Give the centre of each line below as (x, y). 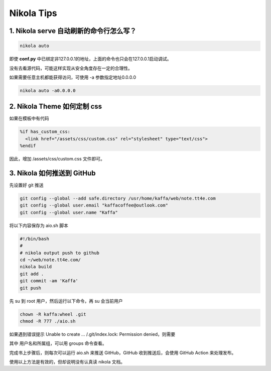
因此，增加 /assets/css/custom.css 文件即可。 (57, 159)
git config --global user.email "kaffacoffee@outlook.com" (94, 205)
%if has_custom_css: (45, 132)
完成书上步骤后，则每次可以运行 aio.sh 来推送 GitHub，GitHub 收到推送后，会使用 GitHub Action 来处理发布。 (123, 352)
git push (31, 288)
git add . (32, 274)
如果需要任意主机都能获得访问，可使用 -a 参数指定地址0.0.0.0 (73, 77)
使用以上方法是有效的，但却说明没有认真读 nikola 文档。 (67, 362)
